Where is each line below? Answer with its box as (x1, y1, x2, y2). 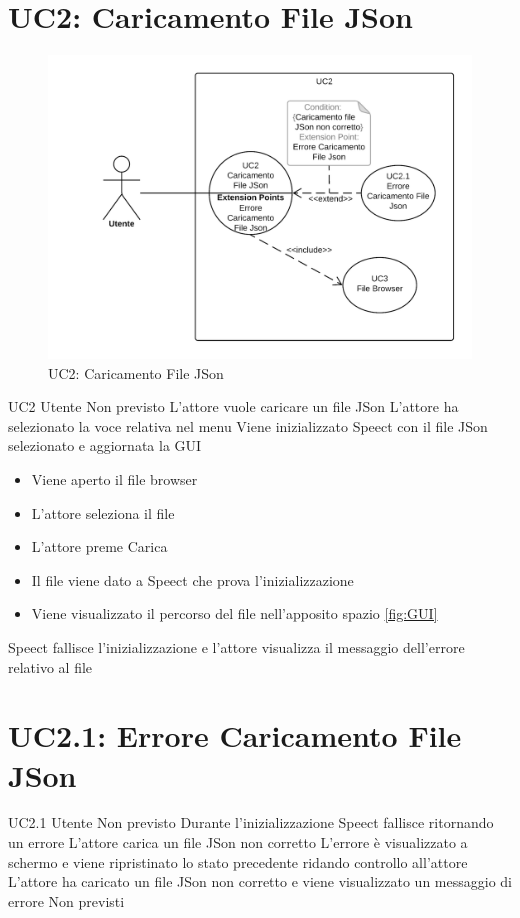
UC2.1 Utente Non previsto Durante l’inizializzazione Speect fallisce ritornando (8, 812, 494, 833)
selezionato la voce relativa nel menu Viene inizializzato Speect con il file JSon (8, 415, 488, 436)
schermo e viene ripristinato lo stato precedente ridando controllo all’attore (8, 851, 468, 872)
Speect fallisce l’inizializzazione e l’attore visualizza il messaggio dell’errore (8, 636, 465, 657)
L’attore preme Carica (31, 536, 168, 557)
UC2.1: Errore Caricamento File (8, 715, 462, 756)
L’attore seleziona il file (31, 502, 175, 523)
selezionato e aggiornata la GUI (8, 435, 202, 456)
